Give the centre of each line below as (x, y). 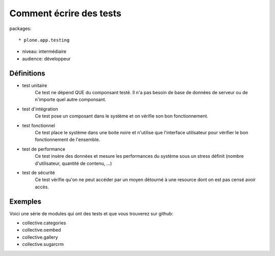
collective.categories (44, 223)
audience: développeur (46, 59)
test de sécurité (39, 173)
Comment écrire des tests (65, 13)
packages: (20, 29)
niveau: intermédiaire (44, 51)
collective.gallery (40, 237)
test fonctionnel (39, 125)
